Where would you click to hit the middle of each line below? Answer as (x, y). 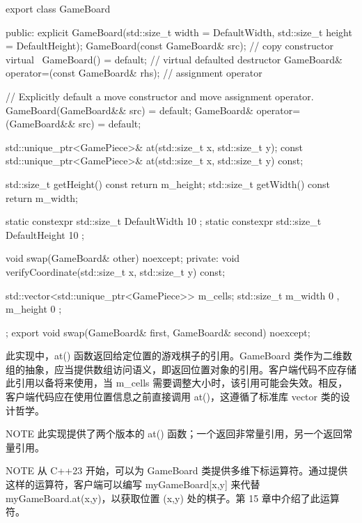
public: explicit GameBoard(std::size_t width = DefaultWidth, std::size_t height (179, 32)
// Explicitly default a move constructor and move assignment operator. (160, 96)
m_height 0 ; (34, 309)
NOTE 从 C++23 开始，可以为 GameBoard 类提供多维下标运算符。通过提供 (177, 470)
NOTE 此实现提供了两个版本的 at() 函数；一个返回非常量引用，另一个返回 (174, 434)
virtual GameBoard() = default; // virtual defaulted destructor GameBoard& (174, 59)
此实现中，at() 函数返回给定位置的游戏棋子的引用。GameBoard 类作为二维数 (179, 356)
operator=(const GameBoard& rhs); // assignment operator (134, 73)
